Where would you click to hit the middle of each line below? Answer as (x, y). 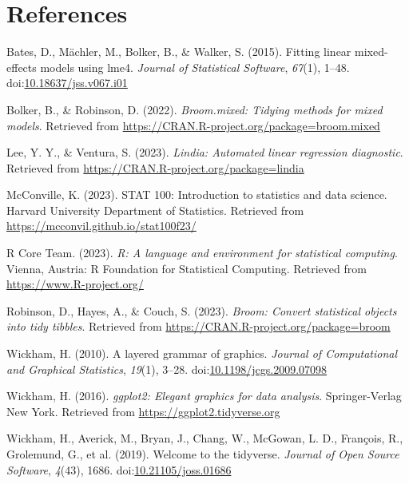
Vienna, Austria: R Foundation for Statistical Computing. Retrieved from (187, 268)
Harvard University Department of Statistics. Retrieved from (155, 210)
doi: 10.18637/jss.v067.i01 (67, 83)
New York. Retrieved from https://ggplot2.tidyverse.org (143, 411)
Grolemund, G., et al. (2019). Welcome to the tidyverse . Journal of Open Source (203, 454)
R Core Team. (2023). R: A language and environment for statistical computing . (202, 253)
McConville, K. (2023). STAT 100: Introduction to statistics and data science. (197, 194)
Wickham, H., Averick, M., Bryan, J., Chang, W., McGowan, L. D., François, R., (205, 438)
